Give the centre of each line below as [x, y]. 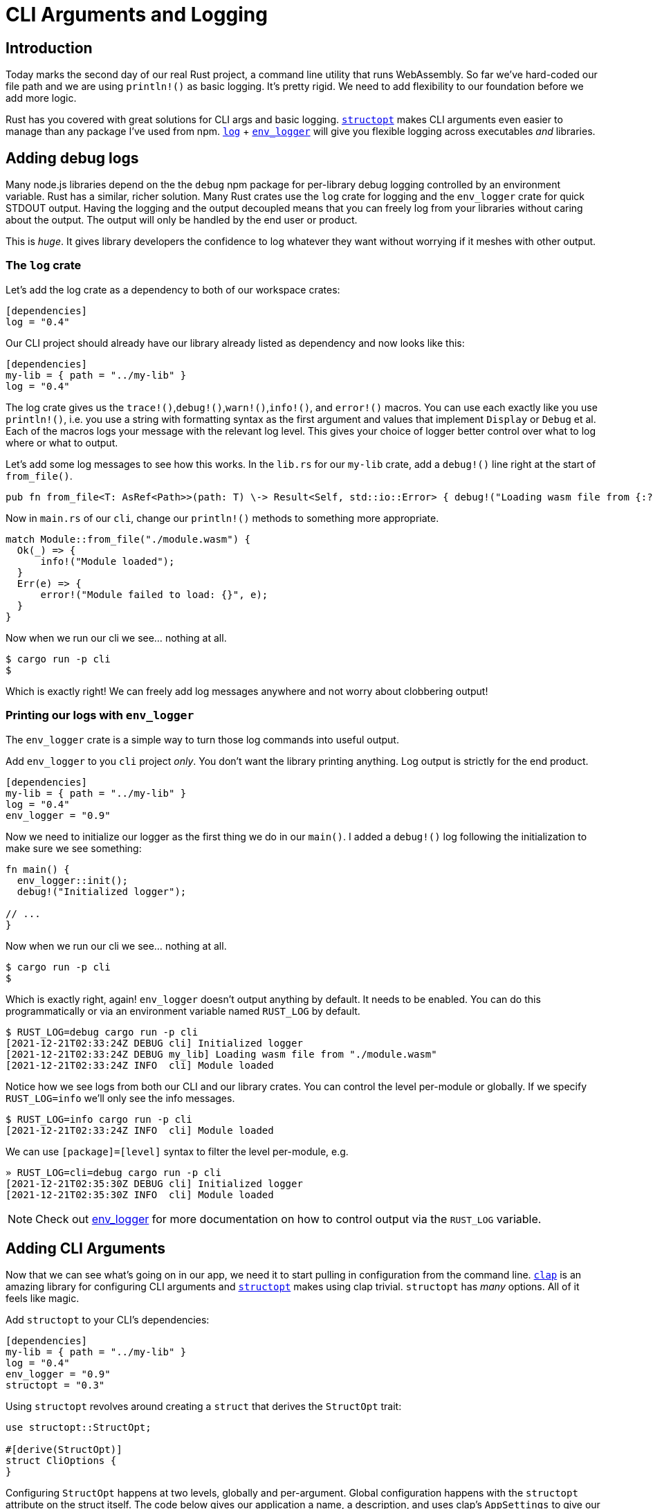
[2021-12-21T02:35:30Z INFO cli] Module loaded [140, 1194]
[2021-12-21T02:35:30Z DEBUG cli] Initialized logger [154, 1183]
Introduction [49, 48]
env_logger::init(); [73, 880]
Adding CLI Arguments [86, 1248]
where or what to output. [62, 442]
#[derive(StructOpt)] [64, 1450]
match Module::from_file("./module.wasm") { [128, 539]
